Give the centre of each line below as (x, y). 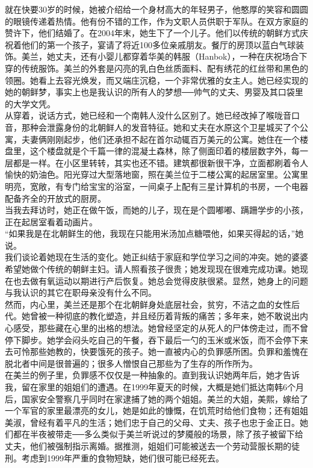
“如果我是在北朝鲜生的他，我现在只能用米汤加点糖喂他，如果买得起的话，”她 (154, 233)
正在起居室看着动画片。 (51, 221)
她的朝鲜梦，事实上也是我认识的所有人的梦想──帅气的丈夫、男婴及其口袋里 (154, 92)
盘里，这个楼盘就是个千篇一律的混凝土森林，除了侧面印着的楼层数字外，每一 (156, 151)
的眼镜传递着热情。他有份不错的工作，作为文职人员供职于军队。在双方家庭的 (156, 21)
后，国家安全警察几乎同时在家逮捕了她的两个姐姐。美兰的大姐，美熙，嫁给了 (156, 398)
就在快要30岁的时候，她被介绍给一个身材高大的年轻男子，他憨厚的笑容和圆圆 (156, 9)
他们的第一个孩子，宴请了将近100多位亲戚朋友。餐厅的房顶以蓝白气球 (158, 44)
